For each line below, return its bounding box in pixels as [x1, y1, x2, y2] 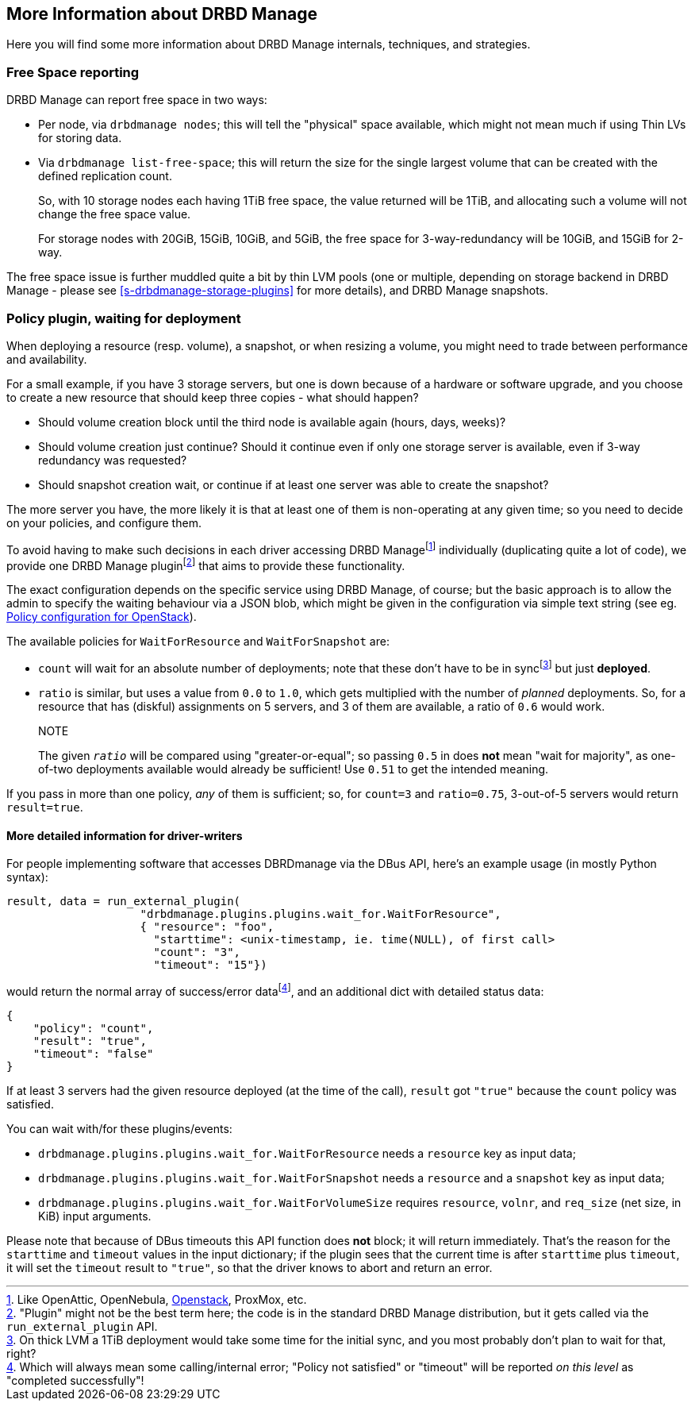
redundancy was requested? [38, 453, 187, 467]
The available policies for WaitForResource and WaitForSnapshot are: [6, 634, 390, 649]
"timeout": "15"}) [153, 958, 267, 972]
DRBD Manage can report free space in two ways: [6, 93, 267, 107]
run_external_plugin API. [6, 1319, 158, 1333]
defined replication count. [38, 169, 172, 183]
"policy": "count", [33, 1021, 154, 1035]
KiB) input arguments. [38, 1208, 152, 1223]
